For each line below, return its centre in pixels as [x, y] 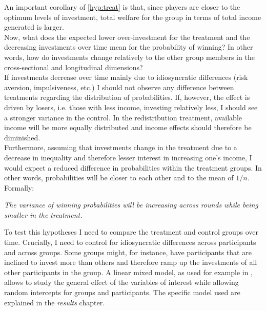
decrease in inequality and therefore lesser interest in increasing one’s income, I [128, 157]
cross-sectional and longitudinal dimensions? [74, 67]
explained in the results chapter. [55, 302]
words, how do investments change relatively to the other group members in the [129, 57]
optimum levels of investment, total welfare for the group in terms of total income [133, 17]
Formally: [19, 187]
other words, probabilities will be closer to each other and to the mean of [119, 178]
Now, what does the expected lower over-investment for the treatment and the [127, 37]
